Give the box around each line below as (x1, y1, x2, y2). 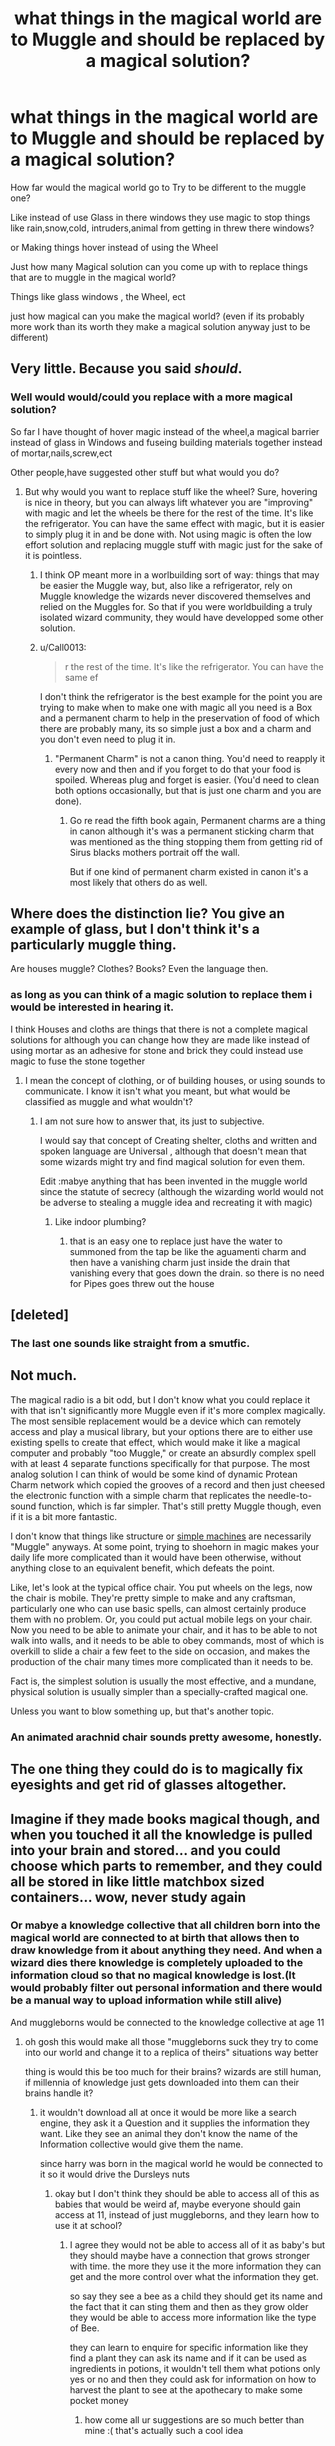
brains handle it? (24, 2087, 94, 2099)
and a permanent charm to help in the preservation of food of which (39, 712, 320, 724)
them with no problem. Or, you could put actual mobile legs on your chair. (10, 1613, 313, 1625)
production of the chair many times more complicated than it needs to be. (10, 1655, 314, 1667)
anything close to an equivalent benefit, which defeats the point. (10, 1562, 275, 1574)
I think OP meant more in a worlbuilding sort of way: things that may (39, 568, 320, 581)
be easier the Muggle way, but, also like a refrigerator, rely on (39, 579, 293, 591)
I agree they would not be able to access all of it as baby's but (69, 2238, 326, 2251)
